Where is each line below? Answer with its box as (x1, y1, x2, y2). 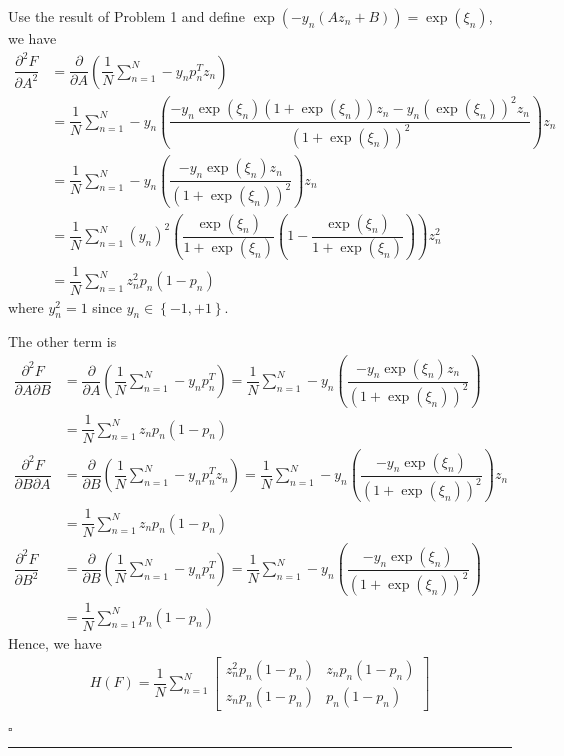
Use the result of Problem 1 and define (8, 6, 245, 26)
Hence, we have (8, 633, 102, 654)
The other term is (8, 331, 117, 352)
